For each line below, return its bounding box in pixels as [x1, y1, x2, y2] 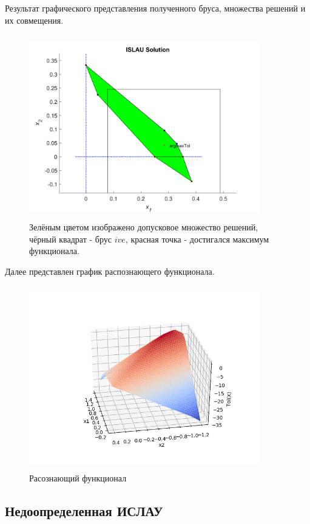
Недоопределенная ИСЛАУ [5, 502, 163, 520]
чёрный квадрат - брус [29, 232, 112, 245]
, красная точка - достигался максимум [125, 232, 269, 245]
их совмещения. [5, 13, 64, 26]
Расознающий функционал [29, 472, 127, 484]
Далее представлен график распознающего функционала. [5, 264, 215, 277]
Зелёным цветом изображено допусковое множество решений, [29, 221, 258, 233]
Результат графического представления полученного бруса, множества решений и [5, 2, 306, 14]
